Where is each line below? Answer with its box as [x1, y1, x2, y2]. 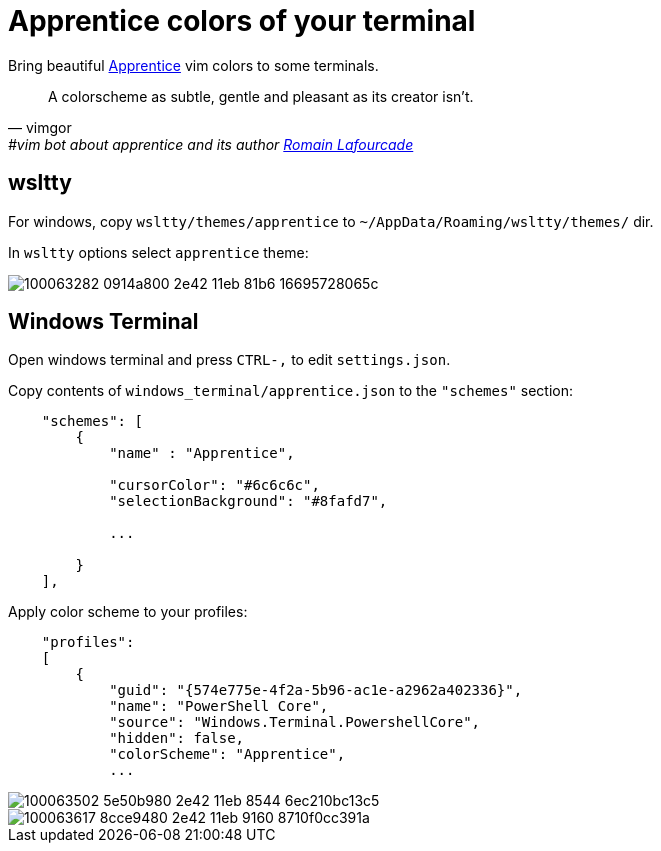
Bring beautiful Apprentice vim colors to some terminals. [8, 56, 379, 74]
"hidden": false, [109, 730, 245, 747]
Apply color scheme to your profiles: [8, 603, 248, 621]
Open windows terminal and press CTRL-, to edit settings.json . [8, 351, 451, 369]
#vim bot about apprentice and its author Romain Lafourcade [8, 135, 414, 153]
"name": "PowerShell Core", [109, 698, 329, 715]
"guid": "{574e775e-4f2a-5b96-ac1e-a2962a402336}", [109, 682, 523, 699]
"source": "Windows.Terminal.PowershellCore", [109, 714, 481, 731]
